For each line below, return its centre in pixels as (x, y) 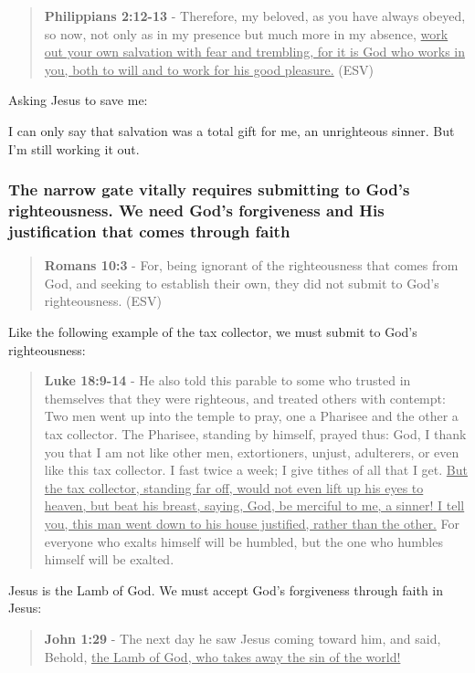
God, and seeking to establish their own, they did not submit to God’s (242, 283)
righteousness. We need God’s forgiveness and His (196, 210)
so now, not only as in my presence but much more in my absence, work (246, 33)
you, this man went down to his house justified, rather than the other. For (252, 523)
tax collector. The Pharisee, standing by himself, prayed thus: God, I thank (255, 433)
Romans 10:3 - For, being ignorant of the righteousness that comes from (251, 265)
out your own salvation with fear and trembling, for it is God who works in (255, 52)
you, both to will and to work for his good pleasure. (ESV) (209, 69)
